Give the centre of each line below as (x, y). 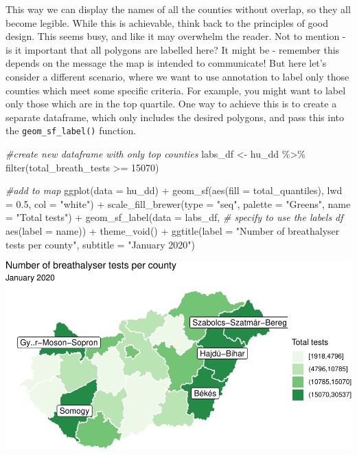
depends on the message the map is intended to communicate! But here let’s (166, 63)
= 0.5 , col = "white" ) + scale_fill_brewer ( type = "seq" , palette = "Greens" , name (178, 203)
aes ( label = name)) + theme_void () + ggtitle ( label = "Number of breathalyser (173, 230)
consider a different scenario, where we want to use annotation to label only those (177, 76)
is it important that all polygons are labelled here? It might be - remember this (173, 49)
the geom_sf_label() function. (71, 130)
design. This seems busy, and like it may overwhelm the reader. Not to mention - (176, 36)
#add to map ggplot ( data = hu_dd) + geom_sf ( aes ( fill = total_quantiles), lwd (174, 190)
